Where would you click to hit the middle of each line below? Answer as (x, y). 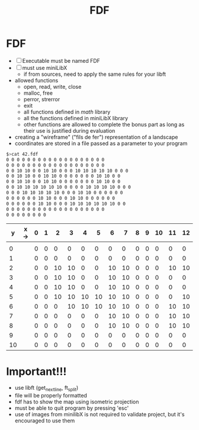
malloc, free (38, 93)
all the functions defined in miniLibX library (76, 118)
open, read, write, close (52, 86)
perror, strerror (42, 99)
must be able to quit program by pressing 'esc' (72, 408)
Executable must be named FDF (61, 60)
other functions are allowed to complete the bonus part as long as (104, 124)
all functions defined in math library (67, 112)
